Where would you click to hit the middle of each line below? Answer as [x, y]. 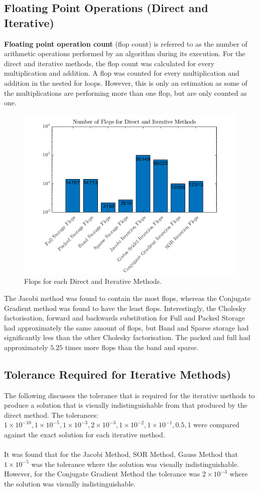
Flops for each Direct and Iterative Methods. [93, 281]
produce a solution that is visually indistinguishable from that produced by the [126, 405]
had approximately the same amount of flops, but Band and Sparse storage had [126, 327]
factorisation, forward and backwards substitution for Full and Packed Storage [124, 318]
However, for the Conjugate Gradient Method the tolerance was [102, 474]
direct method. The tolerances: [51, 415]
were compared [216, 425]
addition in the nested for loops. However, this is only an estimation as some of [126, 83]
